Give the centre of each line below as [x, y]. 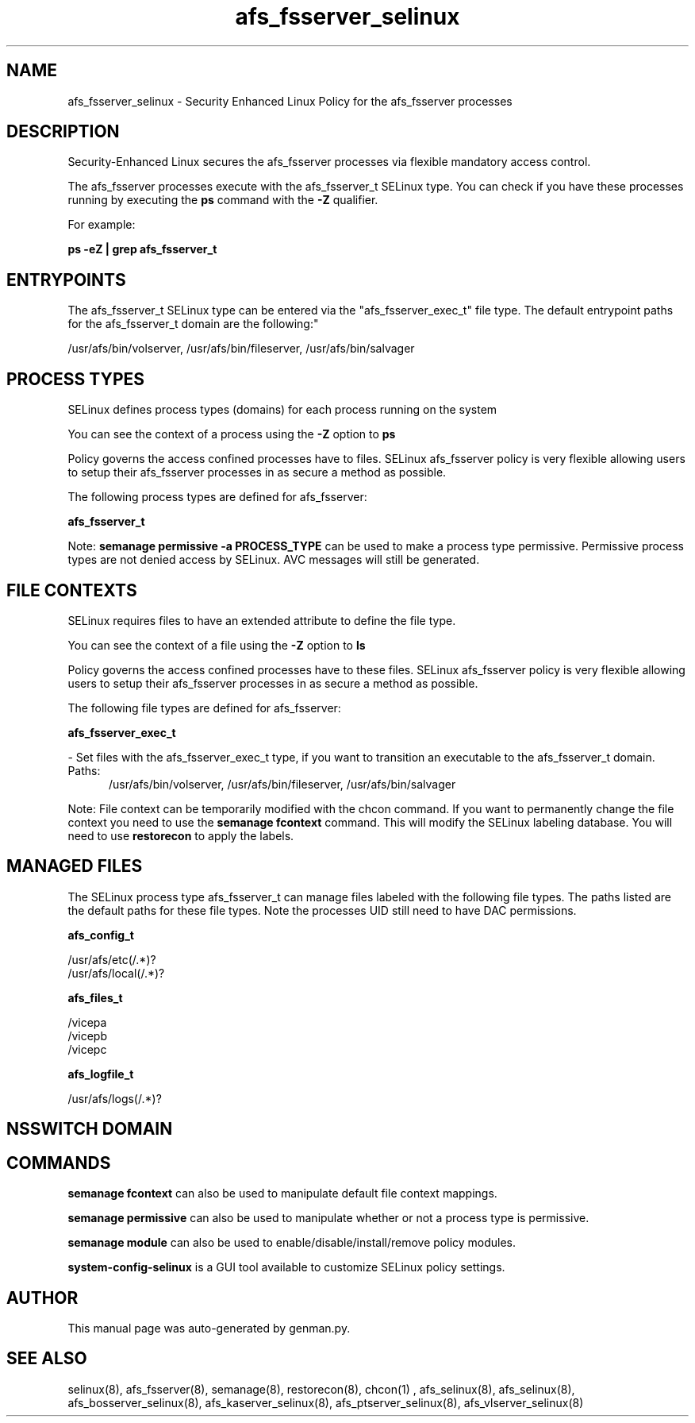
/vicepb [87, 1035]
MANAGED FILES [75, 866]
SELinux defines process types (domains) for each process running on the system [282, 410]
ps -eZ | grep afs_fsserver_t [142, 249]
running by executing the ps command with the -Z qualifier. [223, 200]
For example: [102, 225]
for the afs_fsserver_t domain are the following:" [193, 324]
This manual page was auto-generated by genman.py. [209, 1328]
